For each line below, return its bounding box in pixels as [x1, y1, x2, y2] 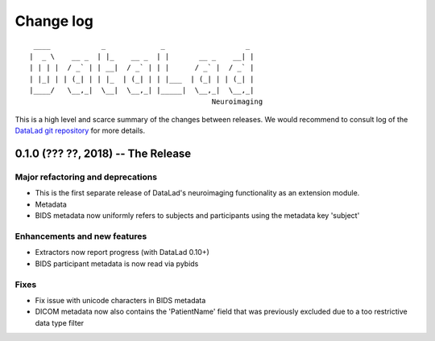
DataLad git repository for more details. [14, 125, 145, 136]
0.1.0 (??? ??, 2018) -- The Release [14, 147, 192, 161]
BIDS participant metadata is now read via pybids [35, 258, 199, 269]
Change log [14, 12, 94, 30]
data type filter [35, 318, 85, 327]
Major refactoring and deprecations [14, 171, 157, 183]
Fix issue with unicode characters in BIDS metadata [35, 295, 206, 305]
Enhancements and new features [14, 230, 147, 241]
